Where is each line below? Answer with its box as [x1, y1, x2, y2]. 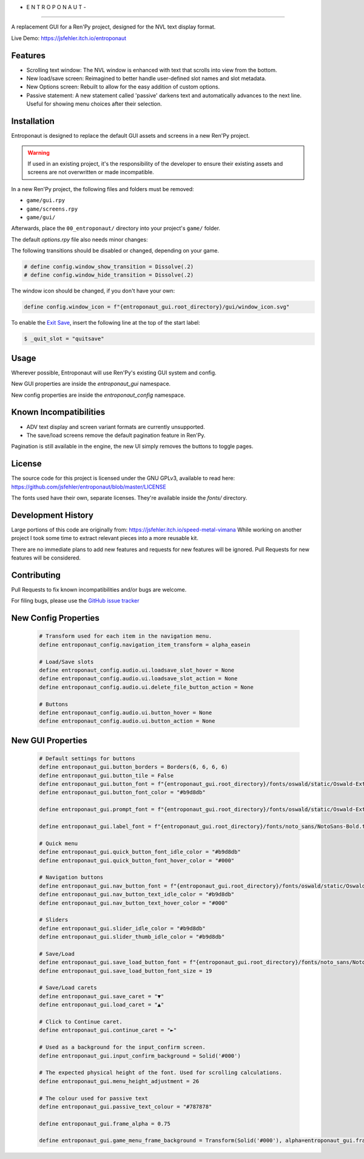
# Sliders [39, 916, 69, 924]
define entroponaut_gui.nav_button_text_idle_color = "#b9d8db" [39, 891, 235, 898]
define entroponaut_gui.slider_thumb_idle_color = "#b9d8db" [39, 933, 225, 941]
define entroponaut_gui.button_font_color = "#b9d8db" [39, 789, 206, 796]
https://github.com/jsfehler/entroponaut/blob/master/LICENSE [11, 483, 166, 490]
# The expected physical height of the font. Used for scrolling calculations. [39, 1069, 283, 1076]
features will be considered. [11, 554, 81, 561]
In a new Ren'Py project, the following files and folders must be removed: [11, 185, 194, 192]
